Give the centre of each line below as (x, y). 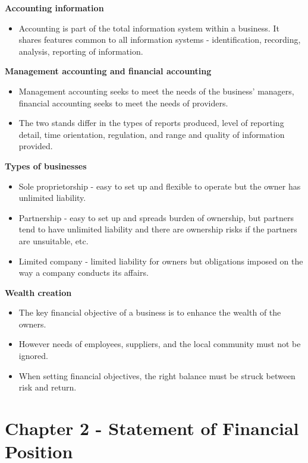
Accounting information (54, 8)
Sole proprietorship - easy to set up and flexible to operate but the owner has (160, 186)
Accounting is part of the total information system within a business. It (149, 28)
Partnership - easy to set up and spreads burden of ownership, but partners (156, 217)
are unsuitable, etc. (54, 240)
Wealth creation (38, 292)
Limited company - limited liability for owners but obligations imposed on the (161, 261)
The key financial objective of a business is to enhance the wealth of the (150, 312)
